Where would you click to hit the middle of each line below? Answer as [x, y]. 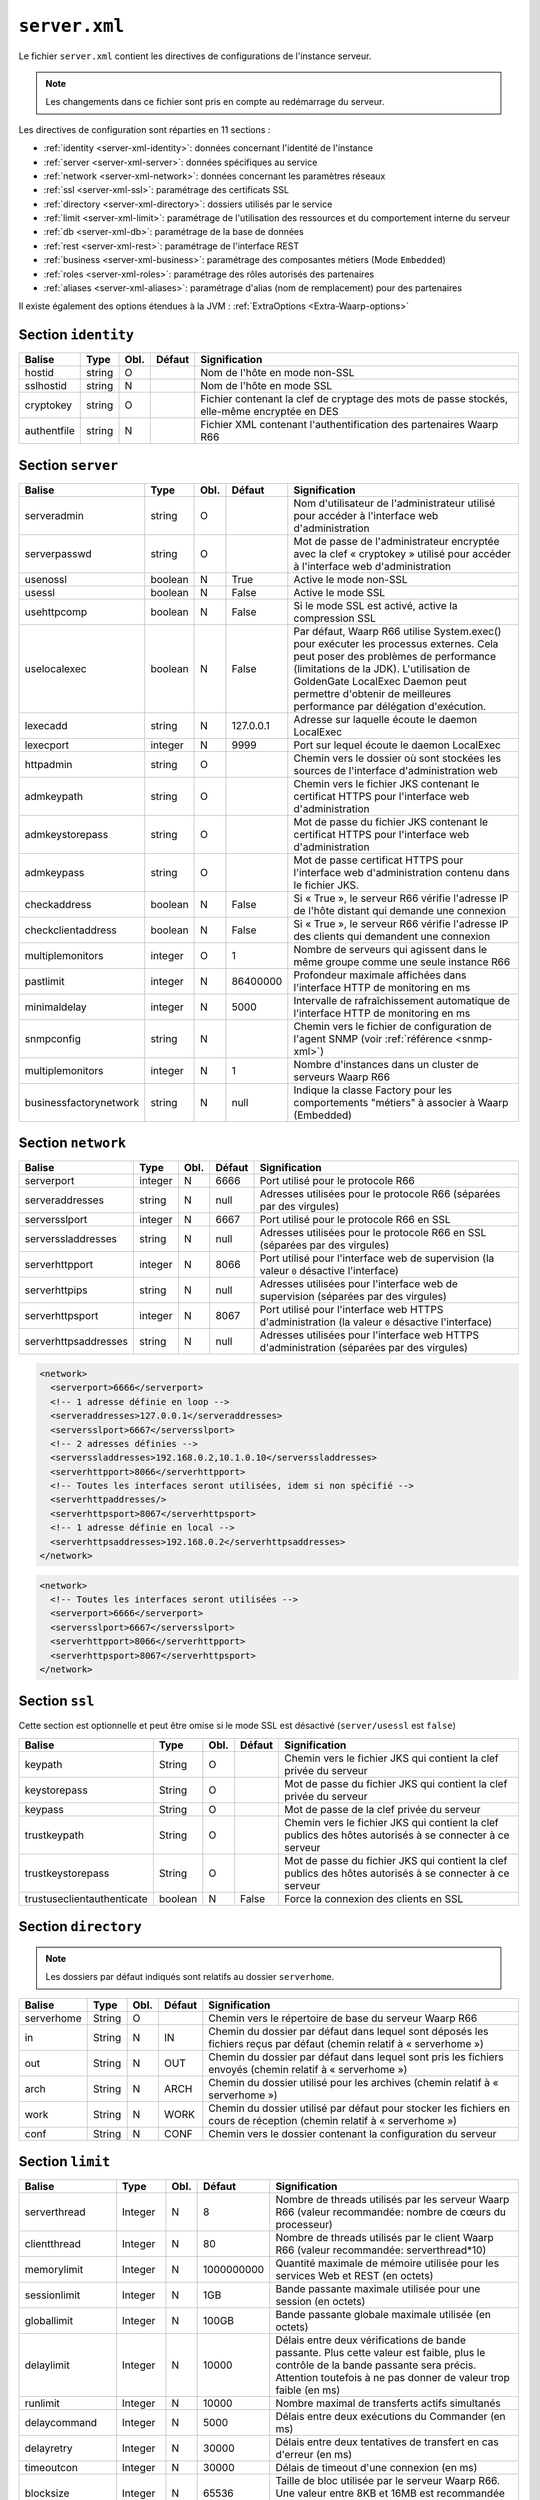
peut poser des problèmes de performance [395, 656]
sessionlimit [52, 2295]
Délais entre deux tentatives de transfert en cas [387, 2442]
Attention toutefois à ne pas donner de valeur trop [392, 2378]
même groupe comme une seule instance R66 [402, 962]
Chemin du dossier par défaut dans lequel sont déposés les [348, 2031]
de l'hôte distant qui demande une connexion [400, 910]
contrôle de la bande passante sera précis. [376, 2365]
